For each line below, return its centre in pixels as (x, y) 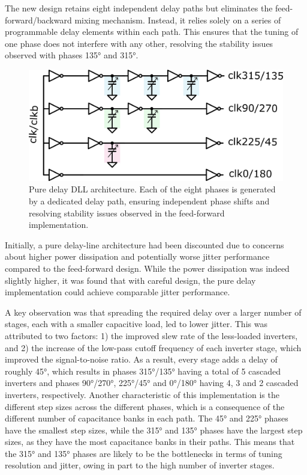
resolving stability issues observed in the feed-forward (127, 213)
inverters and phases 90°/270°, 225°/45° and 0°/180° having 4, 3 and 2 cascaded (152, 383)
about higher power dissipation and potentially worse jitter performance (137, 256)
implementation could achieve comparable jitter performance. (118, 292)
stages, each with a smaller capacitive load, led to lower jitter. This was (136, 324)
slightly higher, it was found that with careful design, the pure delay (130, 280)
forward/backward (38, 20)
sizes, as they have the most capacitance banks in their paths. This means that (150, 442)
